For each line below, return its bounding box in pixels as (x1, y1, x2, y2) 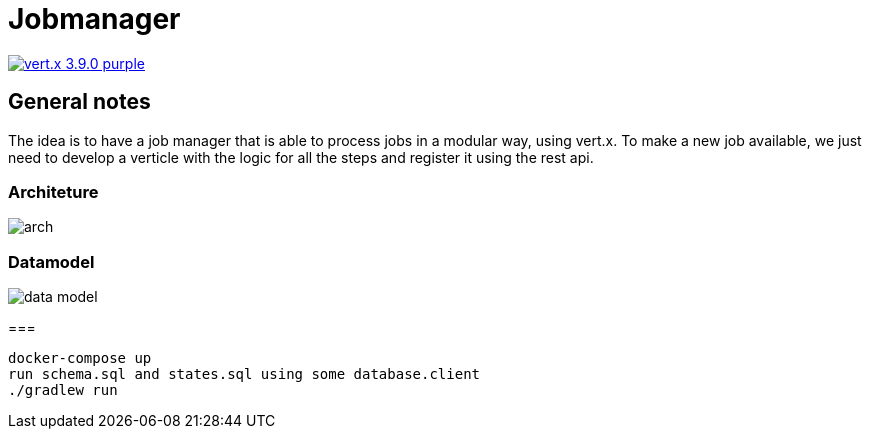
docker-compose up (8, 350, 152, 367)
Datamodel (8, 251, 95, 272)
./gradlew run (8, 382, 118, 399)
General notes (8, 89, 151, 115)
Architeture (8, 181, 99, 202)
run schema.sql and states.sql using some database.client (8, 366, 481, 383)
